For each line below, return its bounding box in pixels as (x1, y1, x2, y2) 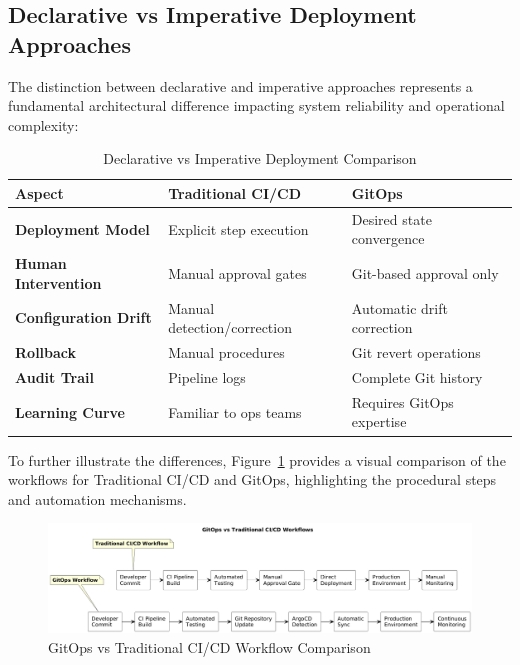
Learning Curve (15, 401, 125, 422)
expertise (351, 411, 407, 432)
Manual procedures (168, 342, 285, 363)
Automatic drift (351, 297, 448, 318)
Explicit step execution (168, 218, 309, 239)
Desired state (351, 208, 432, 229)
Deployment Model (15, 218, 150, 239)
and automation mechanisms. (8, 488, 187, 509)
